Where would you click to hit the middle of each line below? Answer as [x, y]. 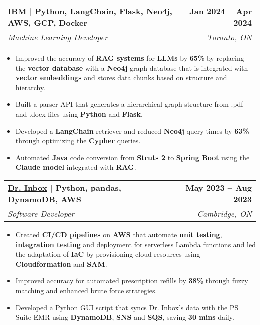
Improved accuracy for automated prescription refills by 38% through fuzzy [132, 280]
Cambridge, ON [224, 213]
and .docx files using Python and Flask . [79, 114]
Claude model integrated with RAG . [76, 167]
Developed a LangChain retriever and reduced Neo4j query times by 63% [132, 131]
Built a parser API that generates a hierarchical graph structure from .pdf [129, 104]
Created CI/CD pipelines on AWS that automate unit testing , [119, 234]
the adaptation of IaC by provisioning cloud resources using [108, 254]
